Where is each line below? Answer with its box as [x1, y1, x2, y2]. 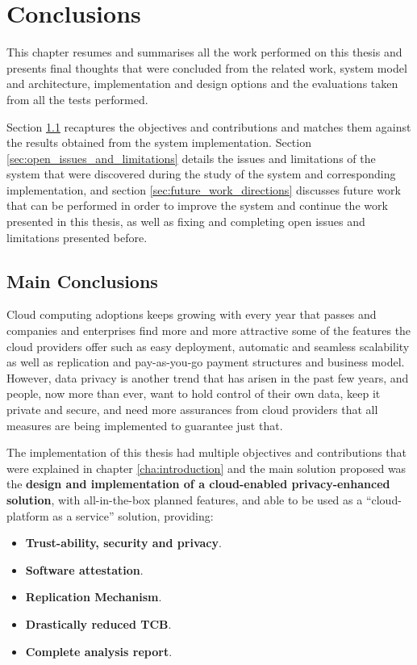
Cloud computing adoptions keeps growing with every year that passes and [6, 306, 377, 323]
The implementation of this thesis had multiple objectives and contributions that [6, 444, 407, 461]
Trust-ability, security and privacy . [25, 534, 222, 551]
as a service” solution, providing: [52, 507, 214, 524]
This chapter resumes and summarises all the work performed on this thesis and [6, 44, 402, 61]
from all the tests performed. [6, 90, 148, 107]
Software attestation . [25, 561, 144, 578]
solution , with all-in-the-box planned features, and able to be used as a [6, 491, 363, 508]
